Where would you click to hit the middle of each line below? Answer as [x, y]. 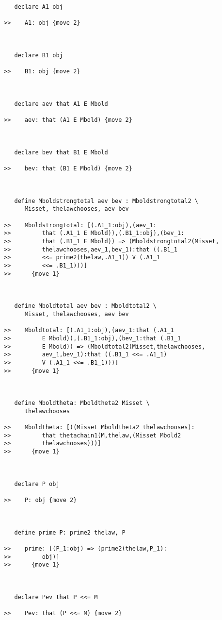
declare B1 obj [39, 55]
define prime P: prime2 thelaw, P [70, 532]
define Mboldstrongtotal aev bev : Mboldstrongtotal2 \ [106, 201]
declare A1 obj [39, 7]
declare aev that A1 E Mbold [61, 104]
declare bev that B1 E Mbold [61, 152]
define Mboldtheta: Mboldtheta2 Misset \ [82, 403]
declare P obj [37, 484]
